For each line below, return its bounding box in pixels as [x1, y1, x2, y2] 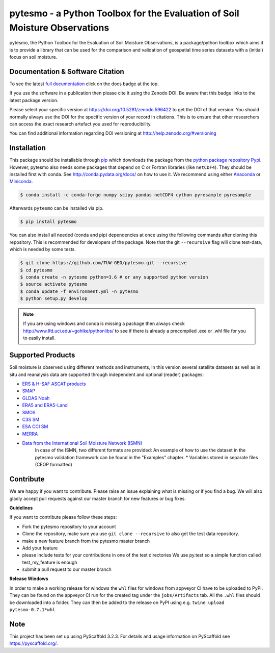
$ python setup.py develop [20, 296, 88, 302]
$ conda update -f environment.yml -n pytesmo [20, 288, 139, 294]
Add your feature [22, 545, 58, 551]
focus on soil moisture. [9, 54, 58, 60]
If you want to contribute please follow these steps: [9, 514, 117, 520]
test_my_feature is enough [22, 559, 77, 565]
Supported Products [9, 351, 75, 360]
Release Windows [9, 575, 48, 582]
